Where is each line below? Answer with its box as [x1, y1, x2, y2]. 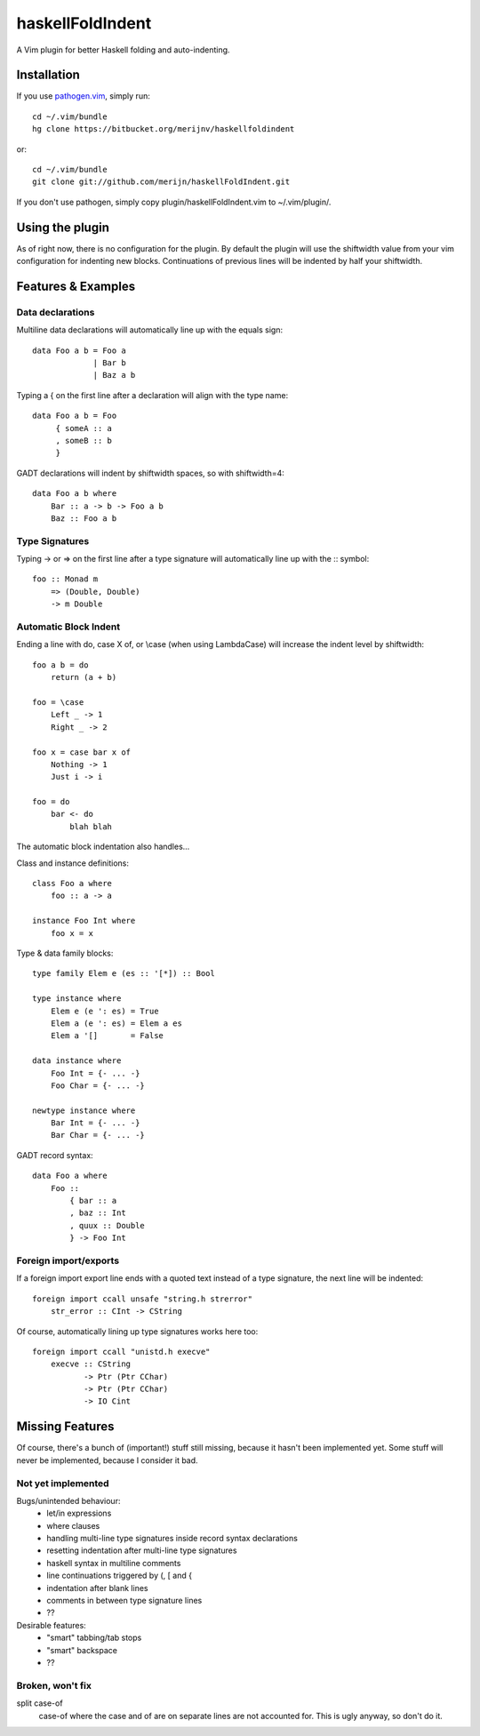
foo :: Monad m [32, 574, 99, 584]
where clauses [46, 1520, 100, 1531]
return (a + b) [50, 672, 117, 683]
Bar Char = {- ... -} [50, 1130, 146, 1140]
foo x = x [50, 928, 93, 938]
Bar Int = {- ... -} [50, 1118, 140, 1128]
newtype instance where [32, 1105, 136, 1116]
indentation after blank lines [46, 1582, 148, 1593]
